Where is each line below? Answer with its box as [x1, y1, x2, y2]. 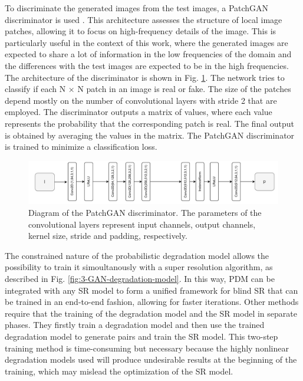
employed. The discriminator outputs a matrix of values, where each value [5, 106, 272, 118]
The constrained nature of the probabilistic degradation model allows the [5, 249, 269, 261]
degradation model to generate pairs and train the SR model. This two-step [5, 330, 278, 342]
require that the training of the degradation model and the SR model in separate [5, 307, 297, 319]
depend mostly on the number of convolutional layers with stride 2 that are [5, 94, 277, 106]
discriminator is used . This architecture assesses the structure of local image [5, 13, 282, 25]
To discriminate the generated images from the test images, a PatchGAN [5, 2, 269, 14]
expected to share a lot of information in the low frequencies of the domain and [5, 48, 292, 60]
